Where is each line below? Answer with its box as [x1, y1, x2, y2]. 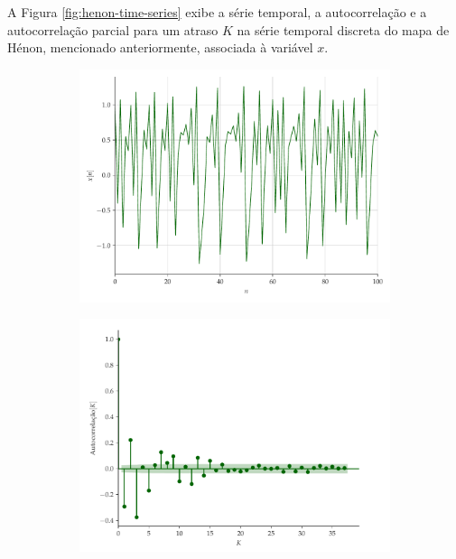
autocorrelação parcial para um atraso [7, 20, 219, 39]
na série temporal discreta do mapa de [237, 20, 450, 39]
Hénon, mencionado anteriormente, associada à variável [7, 38, 313, 57]
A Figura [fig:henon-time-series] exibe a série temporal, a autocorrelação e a [7, 3, 427, 21]
